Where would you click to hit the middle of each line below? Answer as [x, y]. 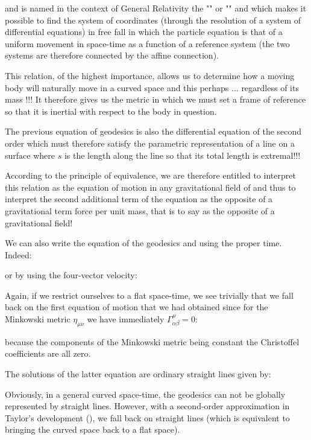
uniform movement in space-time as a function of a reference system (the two [147, 43]
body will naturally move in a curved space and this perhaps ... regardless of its [152, 87]
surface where [30, 155]
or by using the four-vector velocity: [71, 275]
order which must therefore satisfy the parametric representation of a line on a [150, 143]
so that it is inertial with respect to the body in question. [111, 111]
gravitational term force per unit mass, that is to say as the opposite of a [140, 210]
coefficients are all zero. [48, 353]
